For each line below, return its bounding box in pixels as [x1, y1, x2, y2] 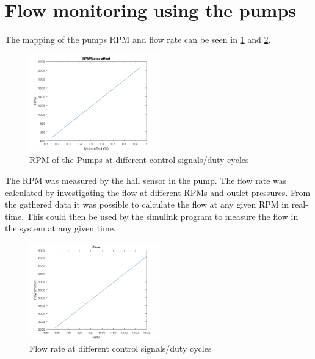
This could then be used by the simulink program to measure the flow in [26, 209, 299, 222]
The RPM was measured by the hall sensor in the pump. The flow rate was [5, 173, 287, 186]
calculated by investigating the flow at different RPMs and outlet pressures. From [5, 186, 311, 198]
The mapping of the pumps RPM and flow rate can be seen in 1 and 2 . [5, 33, 271, 46]
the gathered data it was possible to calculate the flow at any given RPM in [5, 198, 289, 211]
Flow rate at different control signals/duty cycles [29, 342, 212, 355]
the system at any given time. [5, 222, 116, 234]
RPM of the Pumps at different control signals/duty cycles [29, 153, 249, 166]
